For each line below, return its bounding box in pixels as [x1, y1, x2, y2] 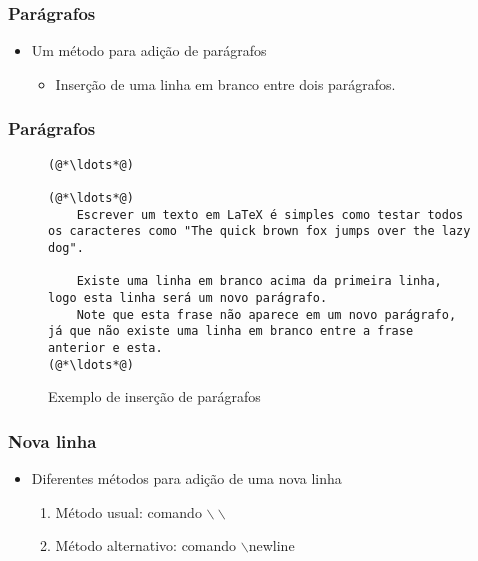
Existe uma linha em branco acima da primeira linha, [76, 274, 442, 289]
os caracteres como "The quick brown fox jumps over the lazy [48, 224, 471, 239]
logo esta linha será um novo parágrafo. [48, 290, 328, 305]
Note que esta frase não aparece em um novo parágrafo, [76, 307, 457, 322]
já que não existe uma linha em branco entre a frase [48, 324, 414, 339]
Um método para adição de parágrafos [31, 40, 267, 61]
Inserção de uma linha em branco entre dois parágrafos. [55, 73, 396, 94]
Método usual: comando [55, 501, 202, 522]
